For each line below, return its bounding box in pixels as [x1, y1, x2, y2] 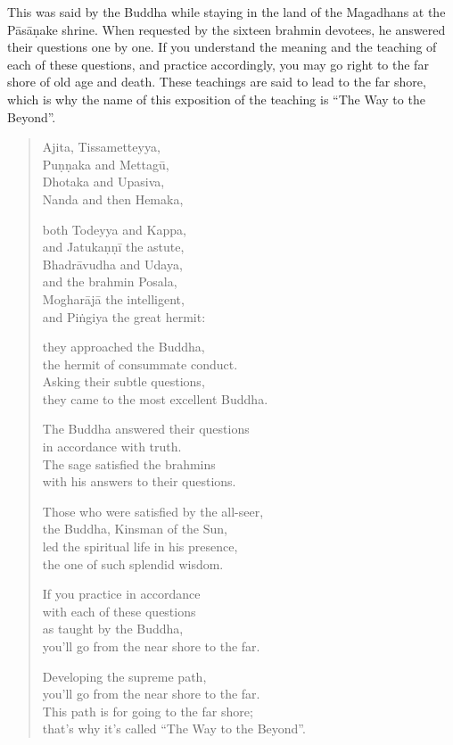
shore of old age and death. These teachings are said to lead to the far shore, [7, 72, 426, 91]
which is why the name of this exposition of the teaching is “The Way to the [7, 89, 425, 108]
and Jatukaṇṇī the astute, [42, 237, 185, 256]
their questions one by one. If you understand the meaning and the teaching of [7, 37, 437, 56]
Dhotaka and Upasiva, [42, 172, 165, 191]
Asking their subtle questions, [42, 372, 205, 391]
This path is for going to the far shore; [42, 701, 253, 720]
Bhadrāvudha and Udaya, [42, 254, 183, 273]
